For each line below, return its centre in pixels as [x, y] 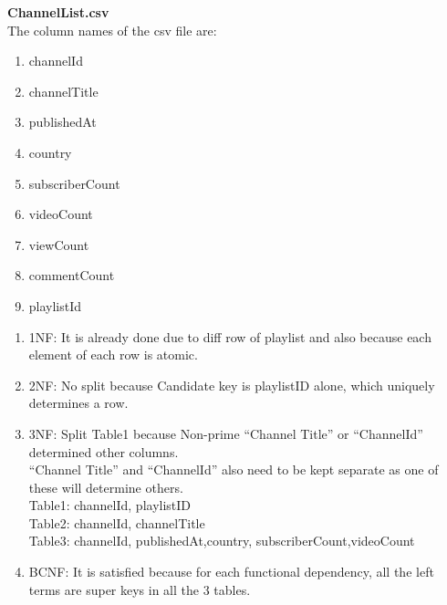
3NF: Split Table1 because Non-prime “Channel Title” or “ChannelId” [226, 433]
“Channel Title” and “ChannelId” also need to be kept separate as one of [234, 469]
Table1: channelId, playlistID [110, 505]
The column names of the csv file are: [112, 30]
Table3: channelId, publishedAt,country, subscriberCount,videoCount [222, 541]
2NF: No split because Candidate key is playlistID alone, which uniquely [232, 385]
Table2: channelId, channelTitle [117, 522]
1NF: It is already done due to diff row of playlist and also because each [230, 336]
